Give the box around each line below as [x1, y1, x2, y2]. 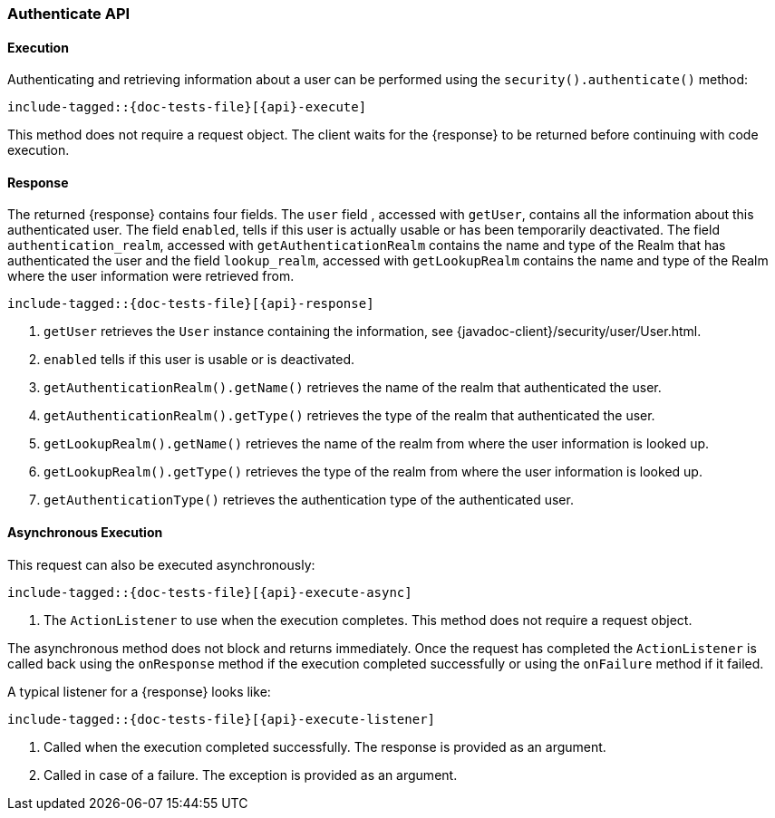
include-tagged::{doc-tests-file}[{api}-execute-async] [7, 584, 412, 600]
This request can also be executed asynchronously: [7, 556, 315, 573]
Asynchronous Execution [7, 524, 163, 541]
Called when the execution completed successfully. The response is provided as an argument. [44, 738, 606, 755]
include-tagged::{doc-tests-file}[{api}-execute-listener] [7, 711, 436, 727]
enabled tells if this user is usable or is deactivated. [44, 351, 354, 368]
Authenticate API [7, 5, 131, 23]
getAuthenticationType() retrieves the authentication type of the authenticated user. [44, 492, 574, 508]
